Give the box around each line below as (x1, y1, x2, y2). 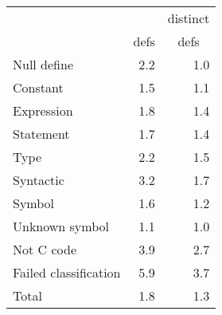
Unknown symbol (13, 217, 109, 235)
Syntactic (13, 171, 64, 189)
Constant (13, 78, 64, 96)
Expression (13, 101, 73, 120)
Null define (13, 55, 74, 73)
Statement (13, 124, 70, 143)
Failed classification (13, 263, 121, 282)
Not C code (13, 240, 76, 258)
